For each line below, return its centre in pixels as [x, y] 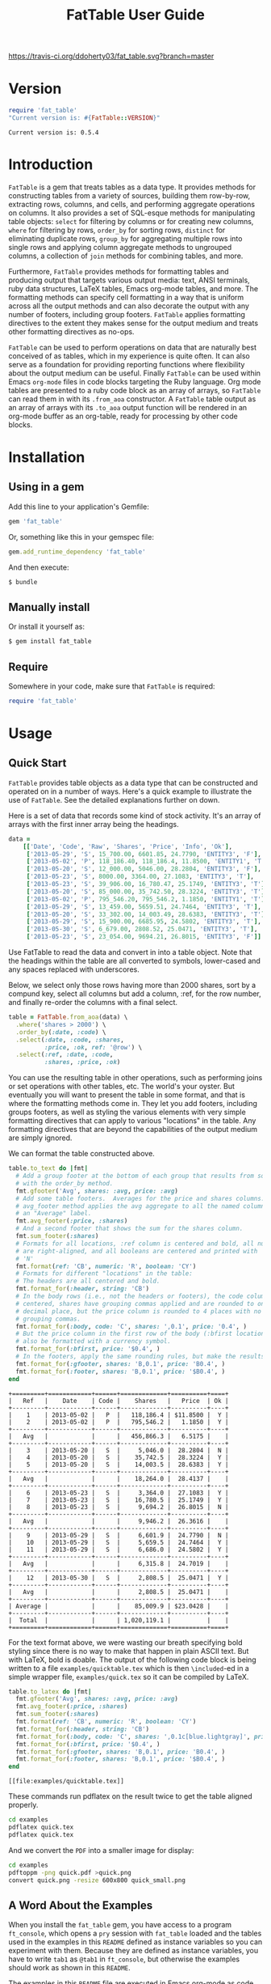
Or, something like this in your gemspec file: [81, 536]
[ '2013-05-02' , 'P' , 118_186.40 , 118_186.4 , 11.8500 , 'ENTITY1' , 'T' [146, 862]
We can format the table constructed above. [81, 1154]
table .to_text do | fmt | [48, 1168]
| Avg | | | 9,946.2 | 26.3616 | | [119, 1521]
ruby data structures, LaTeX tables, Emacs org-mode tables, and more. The [133, 288]
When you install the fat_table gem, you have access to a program [120, 1925]
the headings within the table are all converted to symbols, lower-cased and [134, 961]
